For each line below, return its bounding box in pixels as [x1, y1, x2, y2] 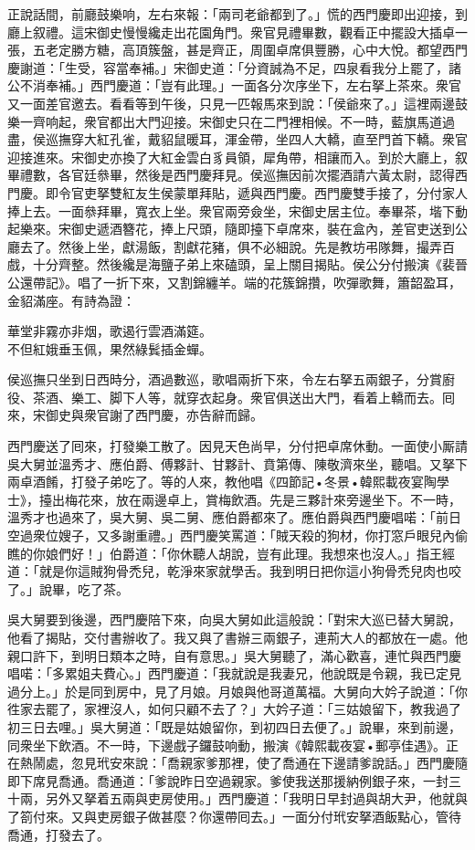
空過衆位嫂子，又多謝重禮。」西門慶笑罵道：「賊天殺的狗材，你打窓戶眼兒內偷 [7, 526, 468, 545]
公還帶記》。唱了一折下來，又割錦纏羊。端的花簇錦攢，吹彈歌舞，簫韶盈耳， [7, 272, 461, 291]
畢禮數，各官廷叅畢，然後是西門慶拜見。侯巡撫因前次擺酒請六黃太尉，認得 [7, 165, 455, 184]
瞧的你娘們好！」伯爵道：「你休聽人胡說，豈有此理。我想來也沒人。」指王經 [7, 543, 455, 562]
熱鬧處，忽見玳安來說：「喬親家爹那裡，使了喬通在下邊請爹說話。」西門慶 [19, 753, 455, 772]
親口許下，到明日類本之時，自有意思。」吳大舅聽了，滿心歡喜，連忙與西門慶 [7, 645, 461, 665]
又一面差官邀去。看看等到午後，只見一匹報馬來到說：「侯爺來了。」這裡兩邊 [7, 93, 455, 112]
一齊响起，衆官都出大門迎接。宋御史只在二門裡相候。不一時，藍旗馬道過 [19, 111, 455, 131]
